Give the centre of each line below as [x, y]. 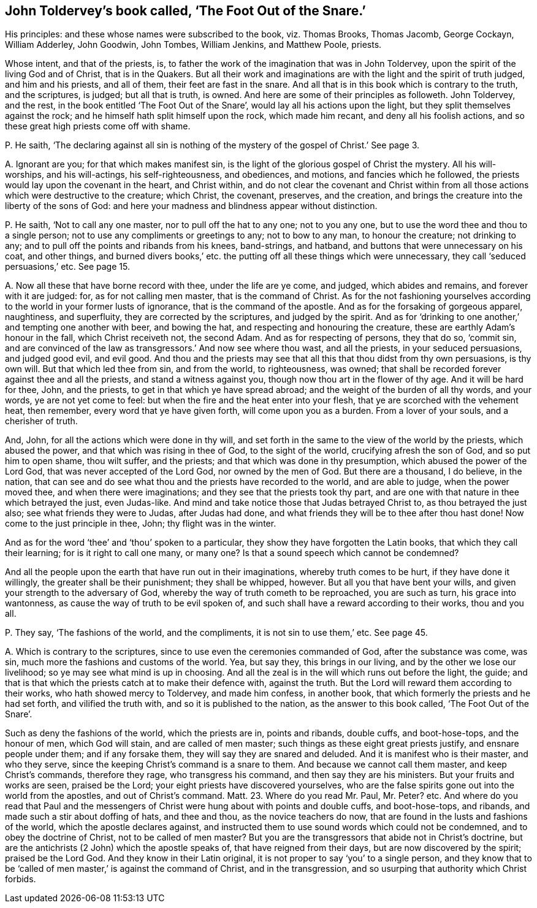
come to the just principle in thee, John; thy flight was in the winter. [141, 524]
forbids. [21, 879]
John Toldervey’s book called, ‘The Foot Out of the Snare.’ [185, 11]
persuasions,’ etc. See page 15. [67, 267]
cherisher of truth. [41, 421]
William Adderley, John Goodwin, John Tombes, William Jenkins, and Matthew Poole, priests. [193, 45]
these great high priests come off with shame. [98, 126]
